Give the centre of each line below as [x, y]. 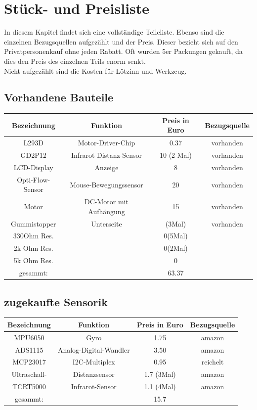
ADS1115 [29, 349]
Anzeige [107, 167]
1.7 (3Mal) [160, 374]
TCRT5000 [29, 387]
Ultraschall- [29, 374]
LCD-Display [33, 167]
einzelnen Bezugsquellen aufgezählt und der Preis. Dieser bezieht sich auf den [121, 41]
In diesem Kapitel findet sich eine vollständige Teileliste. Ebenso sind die [114, 32]
